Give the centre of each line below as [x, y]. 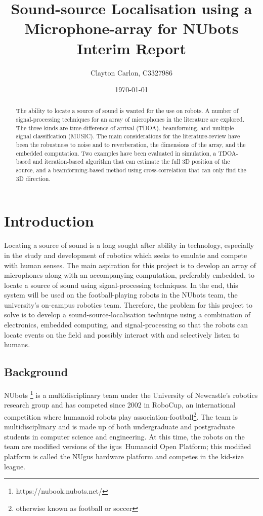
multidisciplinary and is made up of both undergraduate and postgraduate [119, 427]
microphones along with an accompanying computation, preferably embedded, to [129, 275]
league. [15, 466]
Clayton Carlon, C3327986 [131, 72]
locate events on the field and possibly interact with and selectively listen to [122, 334]
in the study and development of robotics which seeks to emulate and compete [126, 255]
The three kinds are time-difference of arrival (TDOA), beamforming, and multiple [125, 127]
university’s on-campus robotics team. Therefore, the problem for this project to [128, 304]
